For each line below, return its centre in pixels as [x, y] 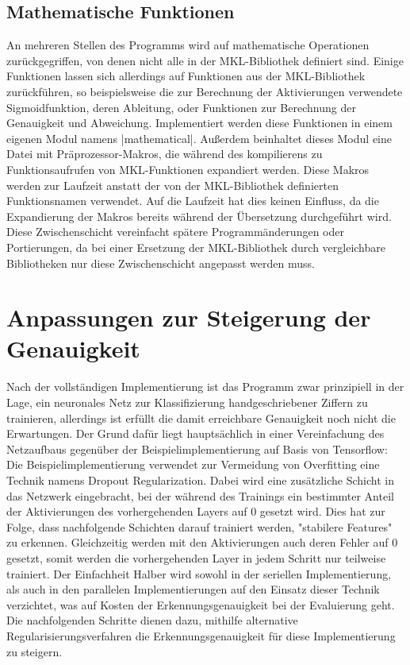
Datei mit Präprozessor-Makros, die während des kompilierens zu [165, 154]
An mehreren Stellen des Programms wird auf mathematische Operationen [188, 45]
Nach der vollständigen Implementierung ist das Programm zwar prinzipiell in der [205, 387]
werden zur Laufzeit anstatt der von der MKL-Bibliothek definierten [172, 185]
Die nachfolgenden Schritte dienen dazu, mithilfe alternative [152, 620]
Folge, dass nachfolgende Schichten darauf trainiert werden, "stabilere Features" [199, 526]
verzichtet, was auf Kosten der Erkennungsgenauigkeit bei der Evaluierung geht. [201, 604]
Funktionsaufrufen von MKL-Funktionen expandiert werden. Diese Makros [188, 169]
